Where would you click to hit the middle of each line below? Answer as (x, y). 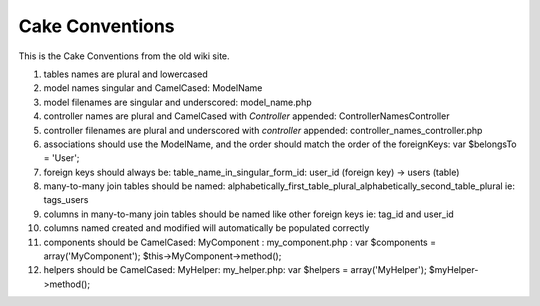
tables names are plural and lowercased (126, 74)
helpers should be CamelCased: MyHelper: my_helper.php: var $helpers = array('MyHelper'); (235, 270)
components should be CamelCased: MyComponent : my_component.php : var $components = (240, 242)
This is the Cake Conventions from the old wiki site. (124, 56)
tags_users (66, 200)
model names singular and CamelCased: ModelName (153, 88)
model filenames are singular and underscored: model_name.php (177, 102)
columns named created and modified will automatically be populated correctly (206, 228)
